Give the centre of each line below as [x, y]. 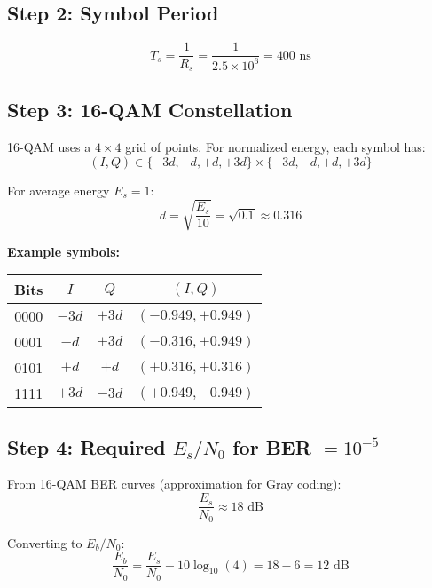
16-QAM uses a [49, 146]
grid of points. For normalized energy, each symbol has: [275, 146]
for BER [272, 446]
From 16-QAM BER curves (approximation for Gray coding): [174, 484]
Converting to [45, 542]
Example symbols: [64, 251]
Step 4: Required [86, 446]
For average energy [59, 190]
